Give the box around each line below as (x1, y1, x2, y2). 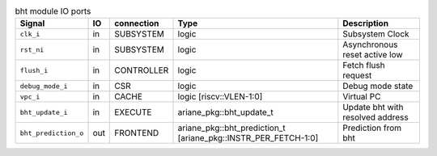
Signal (19, 18, 45, 29)
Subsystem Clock (342, 28, 409, 40)
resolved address (342, 112, 409, 123)
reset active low (342, 49, 404, 61)
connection (114, 18, 159, 29)
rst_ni (19, 45, 45, 54)
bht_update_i (19, 108, 68, 116)
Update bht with (342, 102, 404, 113)
